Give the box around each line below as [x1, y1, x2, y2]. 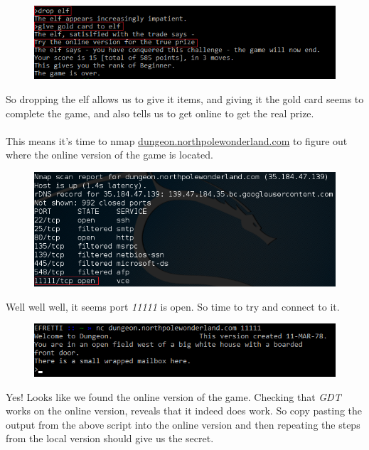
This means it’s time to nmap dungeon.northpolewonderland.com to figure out [6, 133, 348, 148]
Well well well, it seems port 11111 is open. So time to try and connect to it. [6, 299, 340, 314]
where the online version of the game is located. [6, 147, 213, 162]
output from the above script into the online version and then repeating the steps [6, 417, 360, 432]
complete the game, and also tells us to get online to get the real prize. [6, 105, 314, 120]
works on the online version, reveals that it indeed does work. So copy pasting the [6, 403, 363, 418]
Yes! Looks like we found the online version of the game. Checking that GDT [6, 389, 341, 404]
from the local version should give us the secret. [6, 431, 214, 446]
